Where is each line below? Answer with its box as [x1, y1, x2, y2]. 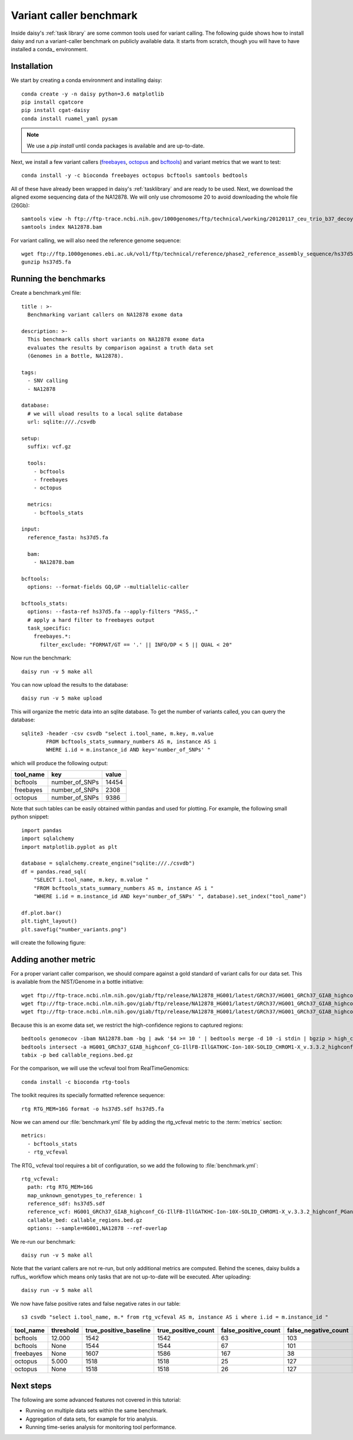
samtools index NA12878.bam [21, 224, 102, 230]
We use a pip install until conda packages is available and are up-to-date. [26, 142, 205, 149]
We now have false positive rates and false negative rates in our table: [11, 1300, 181, 1307]
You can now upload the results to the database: [11, 681, 129, 688]
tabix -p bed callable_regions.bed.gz [21, 1052, 134, 1058]
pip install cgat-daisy [21, 107, 90, 114]
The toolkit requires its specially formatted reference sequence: [11, 1092, 165, 1099]
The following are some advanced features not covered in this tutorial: [11, 1396, 181, 1403]
